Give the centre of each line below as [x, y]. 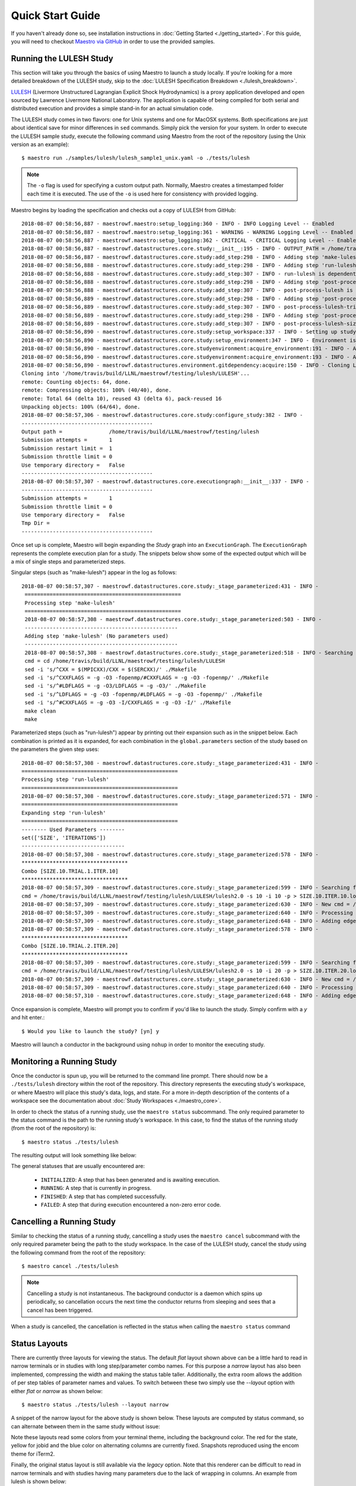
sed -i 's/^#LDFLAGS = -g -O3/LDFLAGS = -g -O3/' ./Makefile [115, 686]
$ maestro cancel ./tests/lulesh [70, 1266]
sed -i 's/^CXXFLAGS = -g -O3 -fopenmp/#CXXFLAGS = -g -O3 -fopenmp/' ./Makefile [147, 678]
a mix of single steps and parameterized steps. [68, 561]
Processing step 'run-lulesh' [66, 780]
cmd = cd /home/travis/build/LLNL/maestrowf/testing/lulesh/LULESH [125, 661]
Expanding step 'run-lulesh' [64, 813]
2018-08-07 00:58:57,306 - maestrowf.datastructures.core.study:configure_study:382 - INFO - [162, 415]
